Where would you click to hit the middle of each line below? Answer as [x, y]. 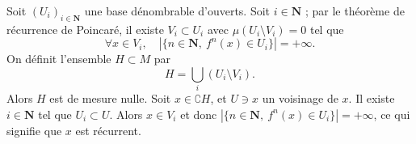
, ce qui [392, 114]
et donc [199, 114]
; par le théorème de [355, 11]
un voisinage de [300, 98]
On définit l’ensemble [59, 59]
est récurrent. [108, 130]
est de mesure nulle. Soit [110, 98]
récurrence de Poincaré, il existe [85, 29]
